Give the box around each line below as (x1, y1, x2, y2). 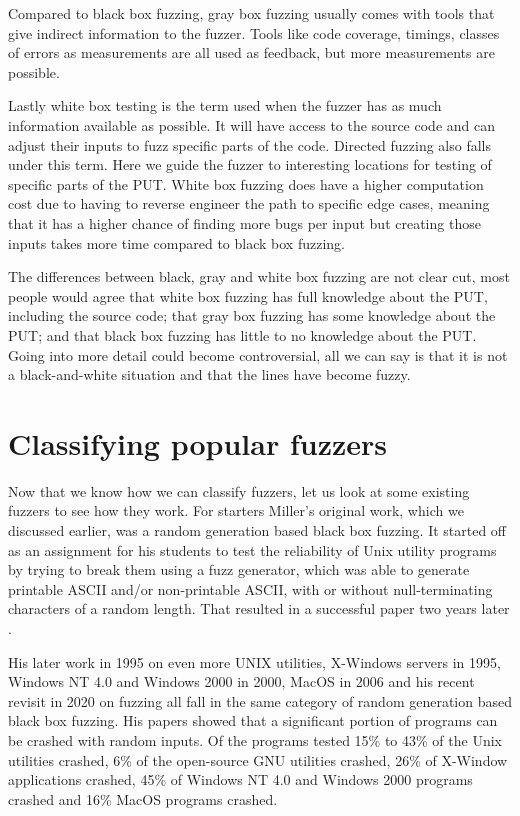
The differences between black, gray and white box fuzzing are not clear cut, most (8, 266, 510, 287)
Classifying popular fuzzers (8, 422, 388, 463)
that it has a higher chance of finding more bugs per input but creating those (8, 212, 481, 233)
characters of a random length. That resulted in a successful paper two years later (8, 598, 510, 619)
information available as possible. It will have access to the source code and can (8, 114, 495, 135)
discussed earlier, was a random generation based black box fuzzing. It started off (8, 520, 507, 540)
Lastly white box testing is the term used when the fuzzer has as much (8, 95, 442, 116)
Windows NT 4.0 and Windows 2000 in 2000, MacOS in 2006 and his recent (8, 671, 475, 692)
